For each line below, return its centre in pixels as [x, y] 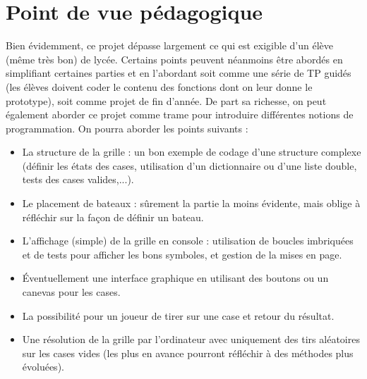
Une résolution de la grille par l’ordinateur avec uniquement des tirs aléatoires [191, 339]
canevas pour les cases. [71, 292]
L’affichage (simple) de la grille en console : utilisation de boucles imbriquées [188, 241]
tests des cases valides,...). [78, 179]
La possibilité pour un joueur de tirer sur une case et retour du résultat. [178, 315]
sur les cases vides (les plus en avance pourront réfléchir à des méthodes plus [188, 353]
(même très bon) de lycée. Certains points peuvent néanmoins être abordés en [174, 59]
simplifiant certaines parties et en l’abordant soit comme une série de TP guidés [179, 73]
